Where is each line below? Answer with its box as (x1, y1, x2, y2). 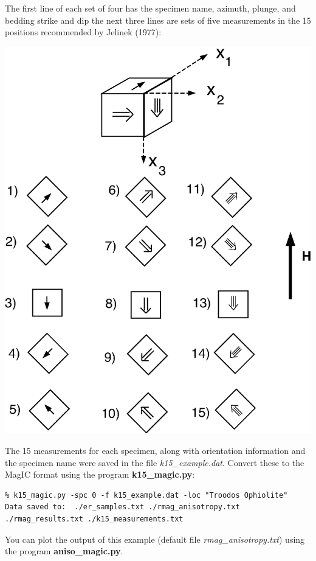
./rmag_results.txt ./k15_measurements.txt (5, 514, 184, 523)
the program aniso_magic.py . (5, 545, 123, 557)
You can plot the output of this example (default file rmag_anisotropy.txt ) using (5, 532, 305, 545)
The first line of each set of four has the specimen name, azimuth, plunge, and (5, 2, 296, 14)
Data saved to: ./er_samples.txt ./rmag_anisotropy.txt (5, 503, 240, 512)
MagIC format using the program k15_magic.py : (5, 468, 195, 481)
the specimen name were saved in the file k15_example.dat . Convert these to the (5, 456, 304, 469)
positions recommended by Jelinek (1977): (5, 26, 162, 38)
